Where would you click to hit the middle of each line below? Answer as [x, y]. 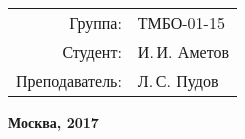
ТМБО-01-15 [181, 22]
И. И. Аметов [183, 51]
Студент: [92, 51]
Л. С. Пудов [178, 80]
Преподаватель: [69, 80]
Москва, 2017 [53, 122]
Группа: [95, 22]
